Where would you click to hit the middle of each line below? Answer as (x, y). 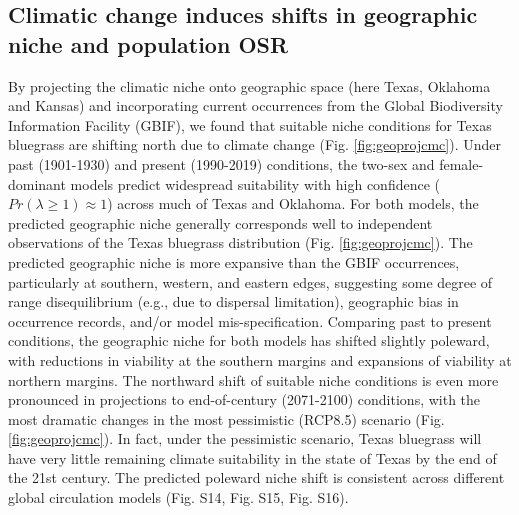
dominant (37, 183)
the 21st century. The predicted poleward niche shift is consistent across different (256, 477)
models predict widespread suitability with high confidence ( (255, 183)
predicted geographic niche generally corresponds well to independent (220, 222)
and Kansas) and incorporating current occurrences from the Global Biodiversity (255, 105)
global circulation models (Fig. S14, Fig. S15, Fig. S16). (178, 497)
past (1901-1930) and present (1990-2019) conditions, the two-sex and (221, 163)
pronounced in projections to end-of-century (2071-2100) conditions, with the (244, 399)
